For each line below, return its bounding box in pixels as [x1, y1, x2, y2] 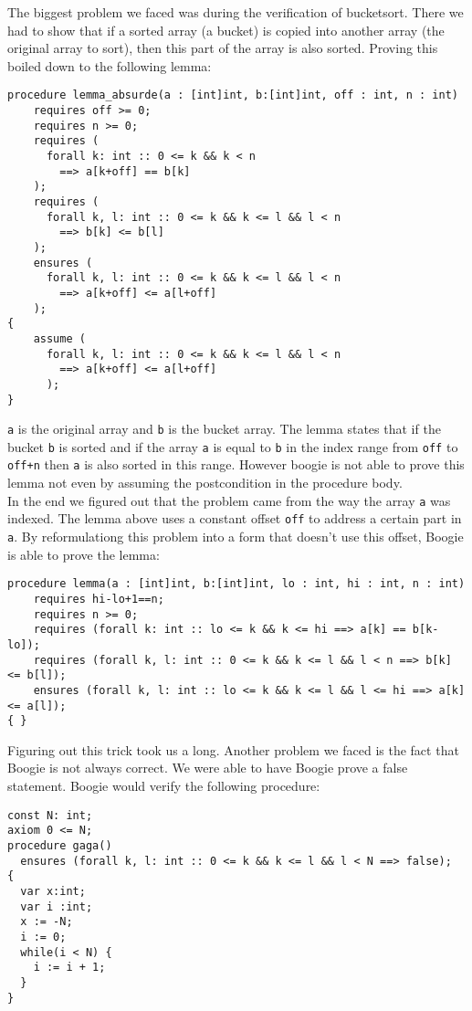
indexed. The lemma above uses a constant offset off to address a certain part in [7, 509, 462, 528]
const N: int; [7, 808, 93, 822]
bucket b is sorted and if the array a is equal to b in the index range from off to [7, 437, 458, 456]
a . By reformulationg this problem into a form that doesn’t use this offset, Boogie [7, 527, 464, 546]
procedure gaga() [7, 838, 112, 852]
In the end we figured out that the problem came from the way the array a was [7, 490, 451, 510]
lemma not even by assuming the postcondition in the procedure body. [7, 473, 403, 492]
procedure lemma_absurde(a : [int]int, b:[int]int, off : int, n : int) [7, 89, 458, 102]
